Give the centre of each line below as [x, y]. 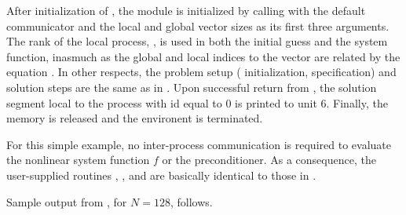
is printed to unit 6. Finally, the [311, 102]
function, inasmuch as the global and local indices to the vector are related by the [203, 56]
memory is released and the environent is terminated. [135, 118]
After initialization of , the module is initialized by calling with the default [186, 10]
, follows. [191, 201]
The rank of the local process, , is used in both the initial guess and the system [197, 41]
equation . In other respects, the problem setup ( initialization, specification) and [201, 72]
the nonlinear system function [78, 160]
